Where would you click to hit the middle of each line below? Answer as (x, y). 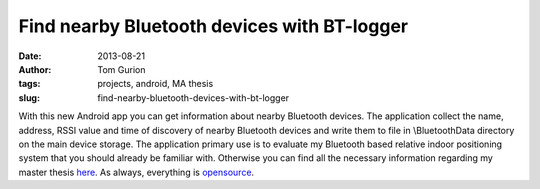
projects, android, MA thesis (155, 84)
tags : (29, 84)
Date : (30, 56)
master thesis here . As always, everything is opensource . (136, 172)
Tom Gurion (121, 69)
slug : (29, 97)
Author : (35, 69)
